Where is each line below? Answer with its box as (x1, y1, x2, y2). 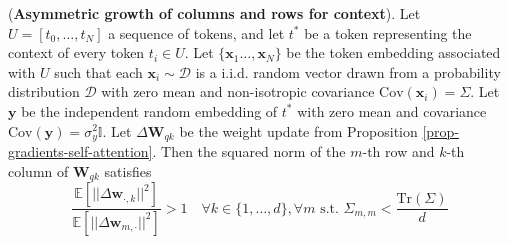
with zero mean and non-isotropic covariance (101, 81, 375, 102)
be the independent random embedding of (21, 100, 278, 121)
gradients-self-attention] (8, 141, 153, 162)
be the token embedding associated (286, 42, 501, 63)
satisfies (104, 160, 152, 181)
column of (8, 160, 69, 181)
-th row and (362, 141, 435, 162)
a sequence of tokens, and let (108, 22, 285, 43)
